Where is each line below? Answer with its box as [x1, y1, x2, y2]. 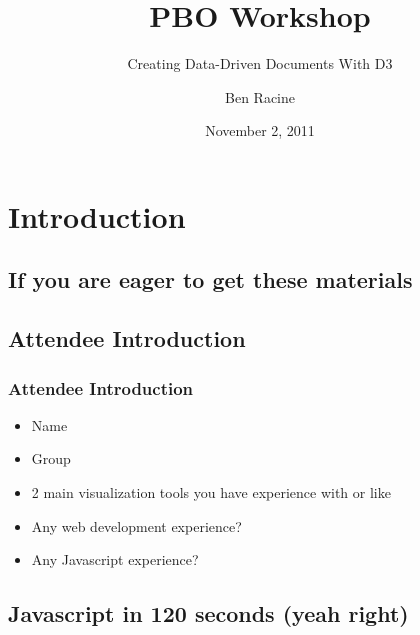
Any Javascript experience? [31, 549, 199, 570]
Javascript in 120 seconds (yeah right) [8, 598, 409, 629]
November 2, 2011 [205, 120, 315, 141]
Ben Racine [225, 86, 295, 107]
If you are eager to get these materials [8, 264, 413, 295]
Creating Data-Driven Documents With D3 [127, 53, 393, 74]
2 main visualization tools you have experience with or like [31, 482, 391, 503]
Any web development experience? [31, 515, 242, 536]
